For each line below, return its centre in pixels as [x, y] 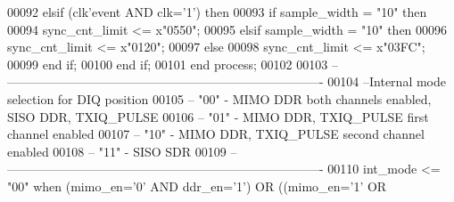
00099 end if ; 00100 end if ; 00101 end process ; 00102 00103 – [173, 64]
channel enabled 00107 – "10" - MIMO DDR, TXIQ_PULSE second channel [216, 134]
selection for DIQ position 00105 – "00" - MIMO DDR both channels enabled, [219, 98]
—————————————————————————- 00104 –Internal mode [227, 81]
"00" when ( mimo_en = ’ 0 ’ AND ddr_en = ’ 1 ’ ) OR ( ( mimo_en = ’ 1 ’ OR [197, 186]
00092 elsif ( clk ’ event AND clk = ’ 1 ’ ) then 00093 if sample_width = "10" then [217, 12]
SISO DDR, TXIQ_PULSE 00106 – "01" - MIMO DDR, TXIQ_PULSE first [218, 116]
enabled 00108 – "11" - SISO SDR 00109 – [122, 151]
